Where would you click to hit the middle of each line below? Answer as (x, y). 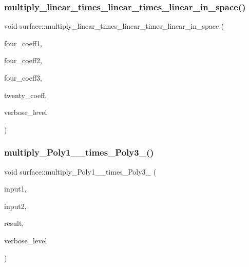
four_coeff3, (23, 78)
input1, (15, 189)
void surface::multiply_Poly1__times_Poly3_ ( (80, 171)
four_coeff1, (23, 43)
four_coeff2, (23, 60)
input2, (15, 206)
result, (14, 223)
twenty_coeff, (26, 95)
